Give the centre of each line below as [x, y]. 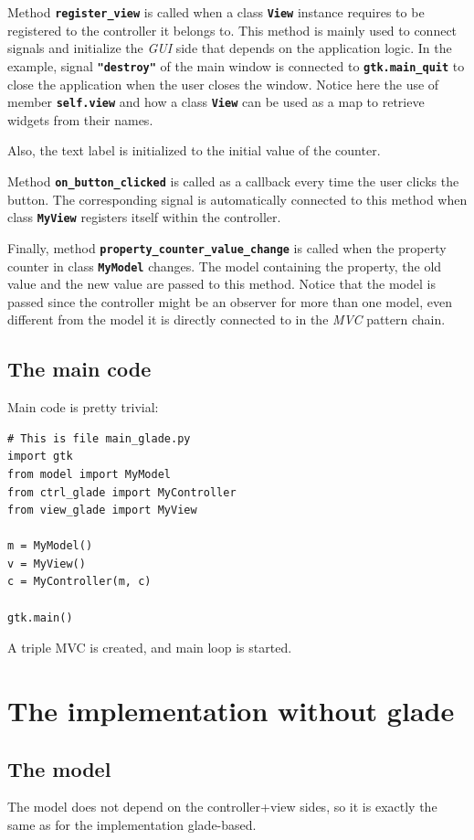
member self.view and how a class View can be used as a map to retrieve [216, 102]
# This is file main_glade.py [99, 438]
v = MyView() [47, 564]
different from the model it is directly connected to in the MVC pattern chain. [226, 319]
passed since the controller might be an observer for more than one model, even [230, 301]
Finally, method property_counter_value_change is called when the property [227, 247]
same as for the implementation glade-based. [132, 825]
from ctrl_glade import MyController [122, 492]
